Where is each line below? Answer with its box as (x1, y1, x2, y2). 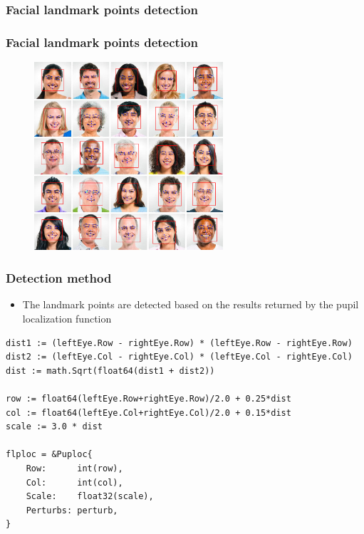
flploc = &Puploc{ (6, 449, 93, 460)
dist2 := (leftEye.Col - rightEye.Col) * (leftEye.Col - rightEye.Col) (6, 352, 353, 362)
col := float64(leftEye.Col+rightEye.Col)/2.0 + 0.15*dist (6, 407, 291, 418)
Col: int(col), (26, 477, 123, 488)
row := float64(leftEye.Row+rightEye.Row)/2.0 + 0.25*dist (6, 394, 291, 404)
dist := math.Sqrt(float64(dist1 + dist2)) (6, 365, 215, 376)
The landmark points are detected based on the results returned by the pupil (22, 297, 359, 312)
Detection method (6, 269, 112, 287)
